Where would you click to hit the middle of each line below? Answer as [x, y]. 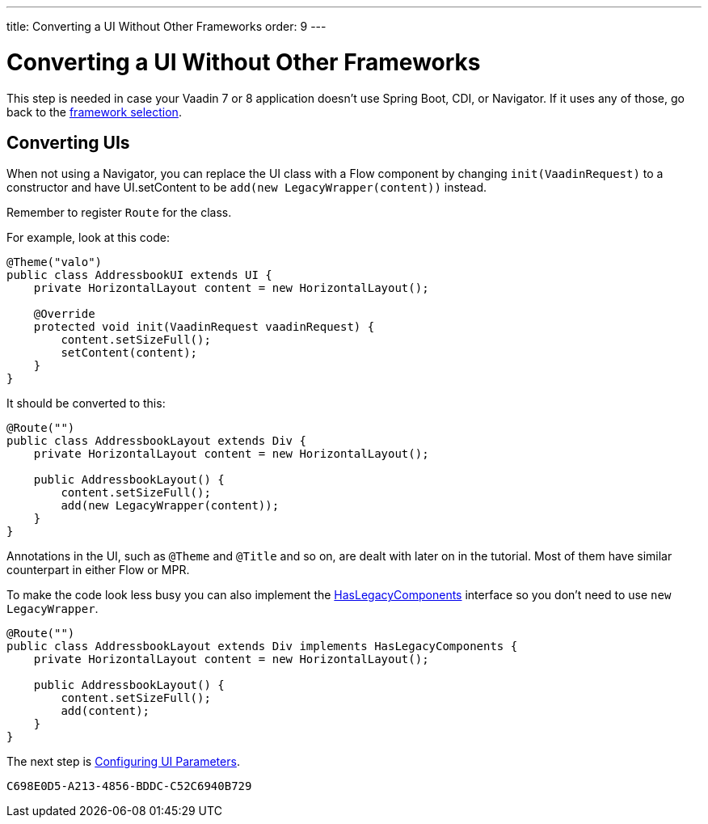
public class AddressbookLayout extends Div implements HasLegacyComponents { [262, 647]
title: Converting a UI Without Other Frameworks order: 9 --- [166, 26]
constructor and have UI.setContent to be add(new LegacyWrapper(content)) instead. [247, 188]
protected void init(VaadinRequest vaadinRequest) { [204, 327]
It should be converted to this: [86, 404]
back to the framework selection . [94, 112]
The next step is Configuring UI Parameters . [123, 762]
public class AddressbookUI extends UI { [139, 275]
